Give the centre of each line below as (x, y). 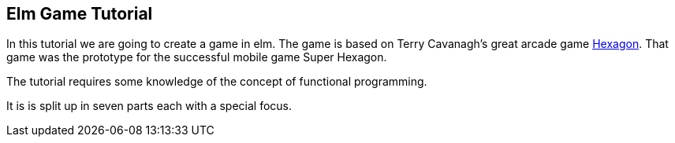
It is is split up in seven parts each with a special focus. (149, 106)
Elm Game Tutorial (80, 14)
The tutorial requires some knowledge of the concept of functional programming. (217, 82)
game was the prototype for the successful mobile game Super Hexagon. (197, 57)
